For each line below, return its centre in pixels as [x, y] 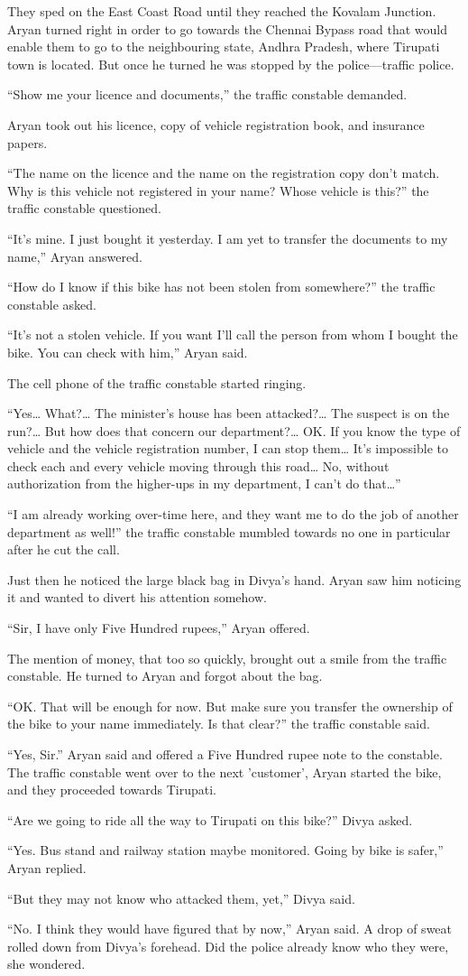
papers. [28, 142]
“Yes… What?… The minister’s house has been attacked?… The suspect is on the [229, 413]
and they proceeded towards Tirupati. [112, 790]
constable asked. [52, 304]
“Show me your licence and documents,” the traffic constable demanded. [207, 94]
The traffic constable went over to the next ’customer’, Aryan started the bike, [225, 772]
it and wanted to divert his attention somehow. [137, 597]
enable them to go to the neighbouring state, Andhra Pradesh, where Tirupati [224, 46]
